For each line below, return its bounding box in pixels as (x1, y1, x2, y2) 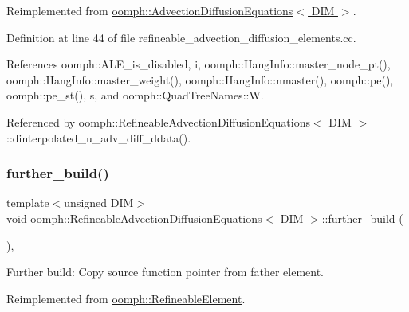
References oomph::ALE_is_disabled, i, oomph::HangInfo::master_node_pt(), (6, 56, 391, 72)
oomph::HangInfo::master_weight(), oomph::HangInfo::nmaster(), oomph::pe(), (6, 71, 394, 88)
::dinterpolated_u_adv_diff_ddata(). (6, 129, 191, 146)
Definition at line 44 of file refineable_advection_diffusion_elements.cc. (6, 29, 356, 45)
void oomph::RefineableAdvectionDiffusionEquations (6, 209, 262, 226)
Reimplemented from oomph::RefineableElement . (6, 290, 246, 306)
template (6, 194, 49, 211)
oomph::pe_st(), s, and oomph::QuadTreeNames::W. (6, 87, 264, 103)
